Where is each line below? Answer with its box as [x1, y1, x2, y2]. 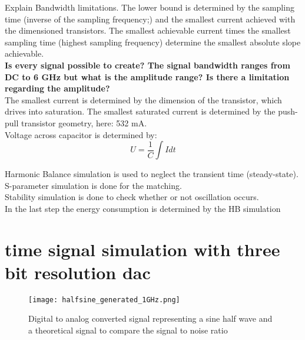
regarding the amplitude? [5, 82, 110, 94]
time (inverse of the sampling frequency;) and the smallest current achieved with [5, 12, 296, 25]
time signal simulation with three [5, 237, 280, 261]
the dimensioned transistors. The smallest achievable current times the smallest [5, 24, 291, 37]
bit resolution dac [5, 260, 151, 284]
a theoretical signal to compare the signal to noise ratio [28, 324, 228, 336]
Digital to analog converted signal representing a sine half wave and [28, 312, 273, 325]
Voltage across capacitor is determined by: [5, 128, 157, 140]
